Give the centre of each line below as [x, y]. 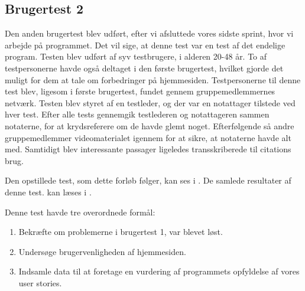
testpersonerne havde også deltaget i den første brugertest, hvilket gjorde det [144, 68]
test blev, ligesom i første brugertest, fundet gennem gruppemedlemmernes [140, 91]
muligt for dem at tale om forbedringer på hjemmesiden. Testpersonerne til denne [153, 79]
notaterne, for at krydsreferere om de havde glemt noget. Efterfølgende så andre [150, 125]
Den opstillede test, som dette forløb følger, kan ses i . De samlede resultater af [148, 180]
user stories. [40, 282]
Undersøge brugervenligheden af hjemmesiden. [102, 251]
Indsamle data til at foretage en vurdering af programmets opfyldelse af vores [159, 271]
